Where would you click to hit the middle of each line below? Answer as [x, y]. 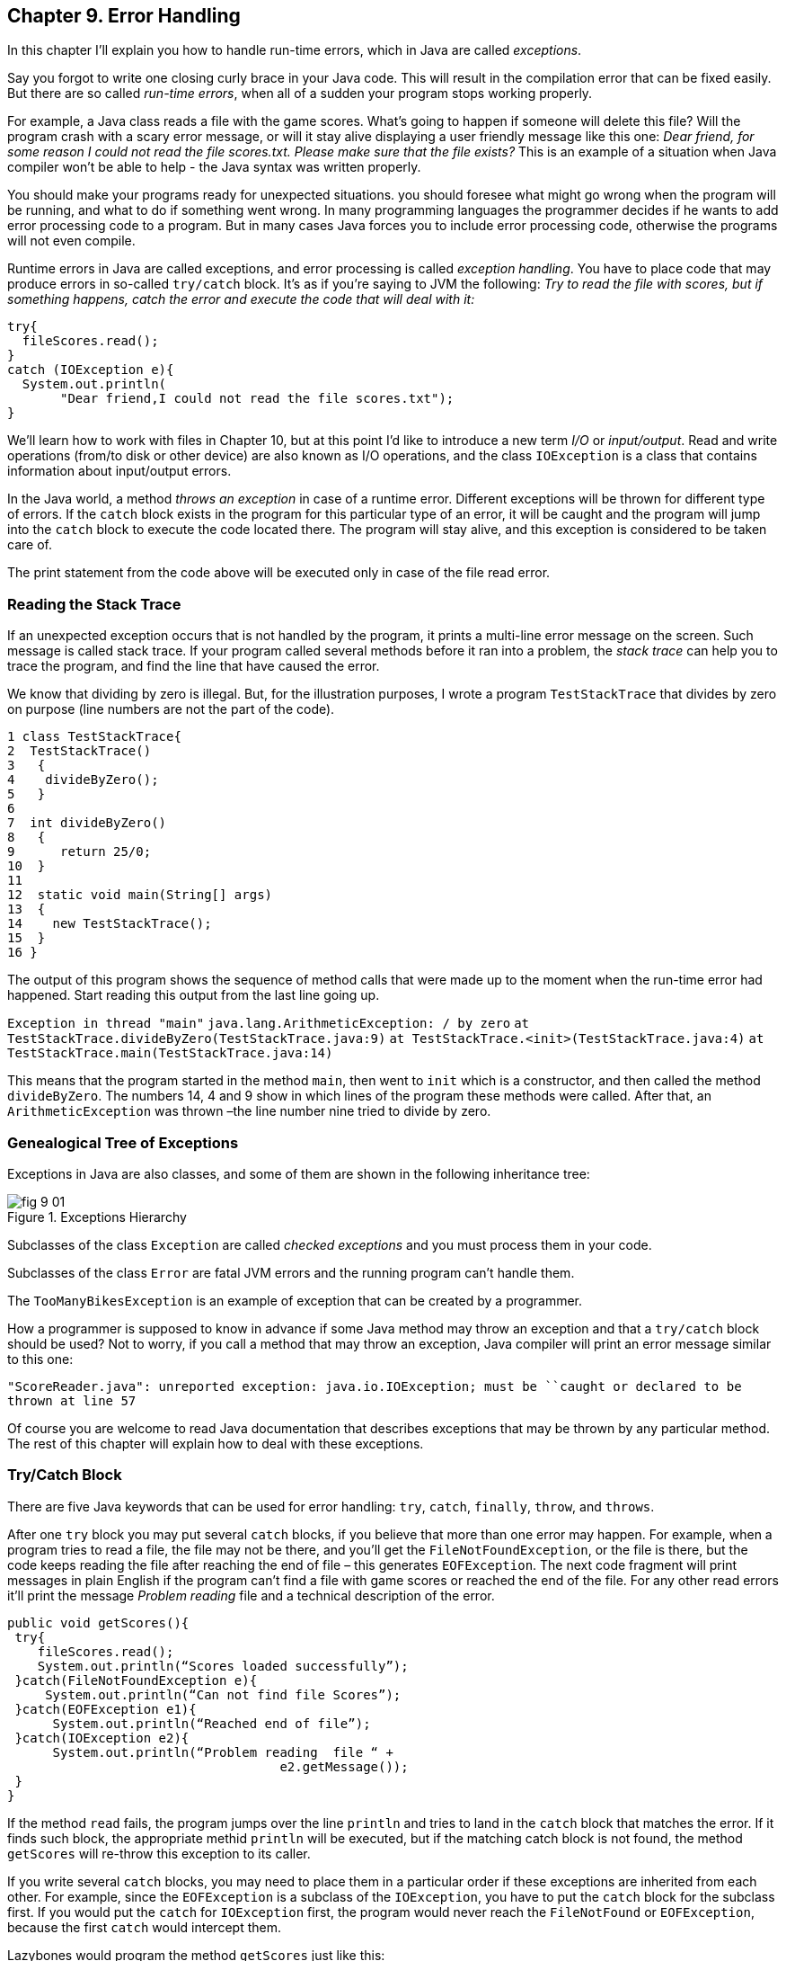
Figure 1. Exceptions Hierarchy [97, 1217]
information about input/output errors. [119, 471]
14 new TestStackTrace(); [110, 924]
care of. [30, 545]
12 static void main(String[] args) [140, 895]
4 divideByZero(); [83, 780]
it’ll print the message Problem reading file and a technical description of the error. [251, 1595]
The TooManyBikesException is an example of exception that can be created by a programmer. [295, 1300]
